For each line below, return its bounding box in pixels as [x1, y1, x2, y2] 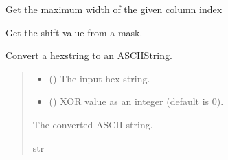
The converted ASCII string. [32, 117, 153, 131]
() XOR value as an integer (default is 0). [49, 94, 224, 108]
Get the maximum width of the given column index [5, 2, 223, 16]
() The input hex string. [49, 71, 150, 85]
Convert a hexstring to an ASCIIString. [5, 48, 172, 62]
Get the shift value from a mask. [5, 25, 143, 39]
